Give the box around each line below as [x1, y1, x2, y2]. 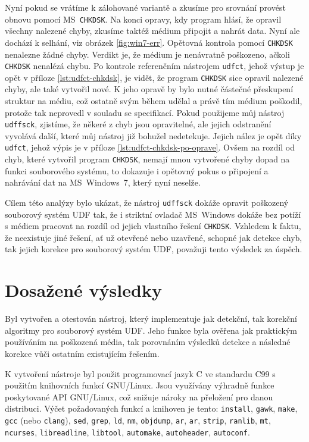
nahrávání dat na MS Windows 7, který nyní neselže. [5, 176, 201, 189]
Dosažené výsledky [5, 278, 162, 302]
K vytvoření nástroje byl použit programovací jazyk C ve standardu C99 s [5, 367, 276, 380]
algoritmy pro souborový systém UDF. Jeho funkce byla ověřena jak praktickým [5, 324, 298, 336]
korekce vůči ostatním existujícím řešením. [5, 347, 160, 359]
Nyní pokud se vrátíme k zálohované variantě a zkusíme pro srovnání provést [5, 1, 286, 13]
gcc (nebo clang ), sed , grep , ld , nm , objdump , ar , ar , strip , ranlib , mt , [5, 413, 271, 426]
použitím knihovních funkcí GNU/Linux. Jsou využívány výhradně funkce [5, 379, 274, 391]
